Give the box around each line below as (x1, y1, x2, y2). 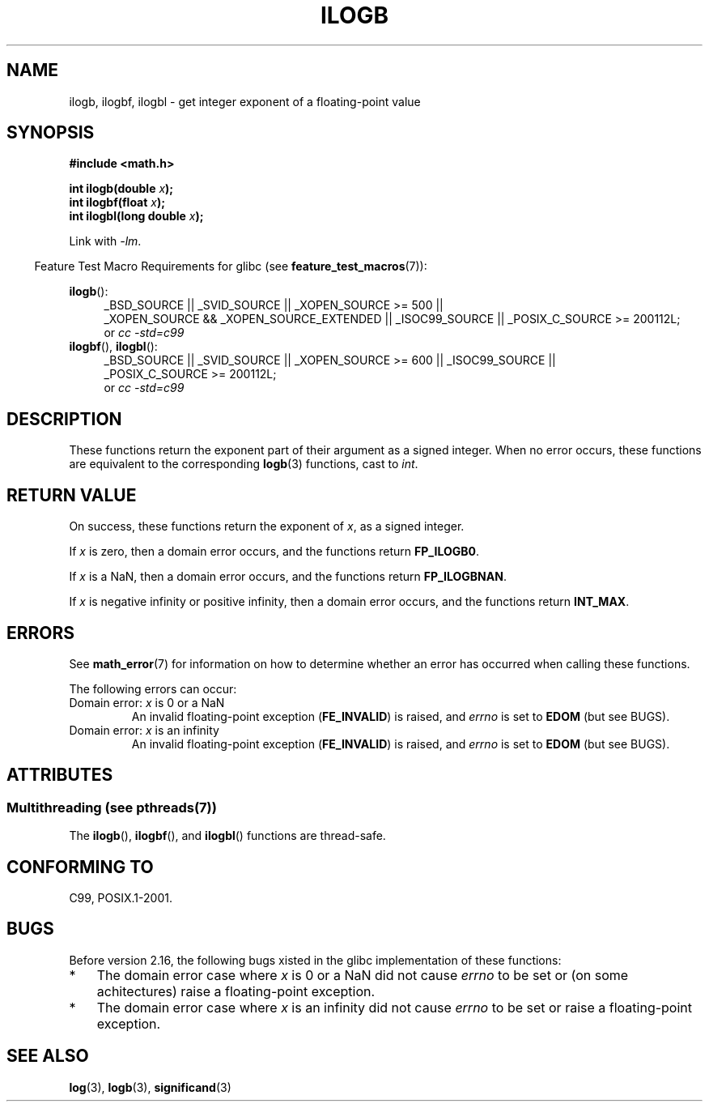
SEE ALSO (6, 1046, 89, 1067)
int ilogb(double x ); (69, 181, 174, 196)
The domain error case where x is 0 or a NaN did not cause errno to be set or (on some (96, 966, 629, 983)
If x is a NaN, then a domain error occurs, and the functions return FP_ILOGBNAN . (69, 569, 507, 584)
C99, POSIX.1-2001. (69, 891, 172, 906)
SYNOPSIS (6, 122, 95, 143)
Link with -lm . (69, 234, 142, 249)
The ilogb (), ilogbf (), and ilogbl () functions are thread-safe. (69, 829, 386, 843)
